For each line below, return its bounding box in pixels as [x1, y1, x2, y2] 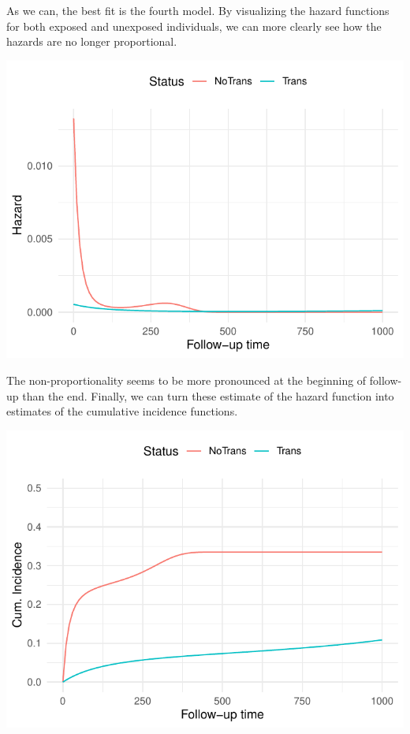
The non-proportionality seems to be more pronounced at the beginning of [6, 372, 367, 389]
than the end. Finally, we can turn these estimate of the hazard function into [22, 387, 394, 404]
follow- [369, 372, 402, 389]
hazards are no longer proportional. [6, 33, 177, 50]
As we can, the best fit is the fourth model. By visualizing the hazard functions [6, 2, 389, 18]
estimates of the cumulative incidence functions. [6, 403, 238, 419]
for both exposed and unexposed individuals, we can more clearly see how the [6, 17, 382, 34]
